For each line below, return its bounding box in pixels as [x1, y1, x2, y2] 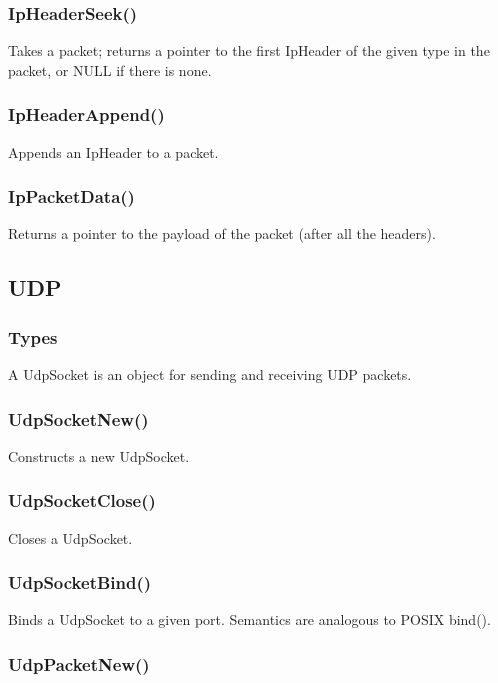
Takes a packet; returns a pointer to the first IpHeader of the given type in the [8, 40, 490, 61]
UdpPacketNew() [8, 651, 150, 676]
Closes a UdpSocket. [8, 527, 133, 548]
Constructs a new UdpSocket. [8, 445, 190, 466]
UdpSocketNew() [8, 406, 149, 431]
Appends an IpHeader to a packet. [8, 141, 219, 162]
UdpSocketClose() [8, 488, 156, 513]
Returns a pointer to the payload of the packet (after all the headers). [8, 223, 436, 244]
